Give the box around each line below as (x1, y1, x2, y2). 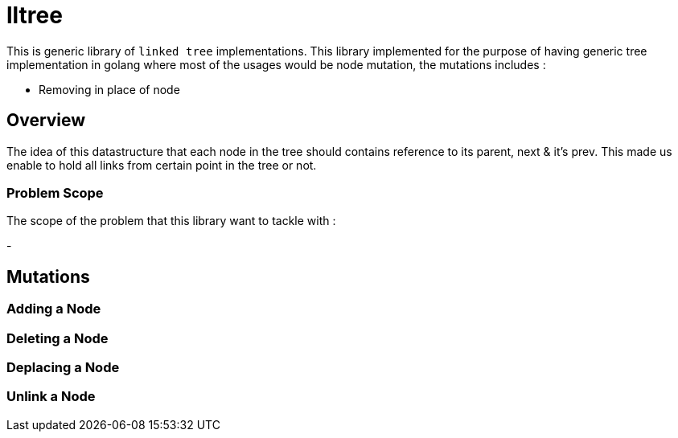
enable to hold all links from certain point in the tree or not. (6, 158, 317, 172)
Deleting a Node (6, 330, 109, 346)
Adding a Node (6, 301, 101, 317)
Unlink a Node (6, 388, 96, 405)
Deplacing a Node (6, 358, 120, 375)
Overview (6, 110, 86, 131)
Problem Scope (6, 184, 104, 201)
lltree (6, 2, 63, 29)
